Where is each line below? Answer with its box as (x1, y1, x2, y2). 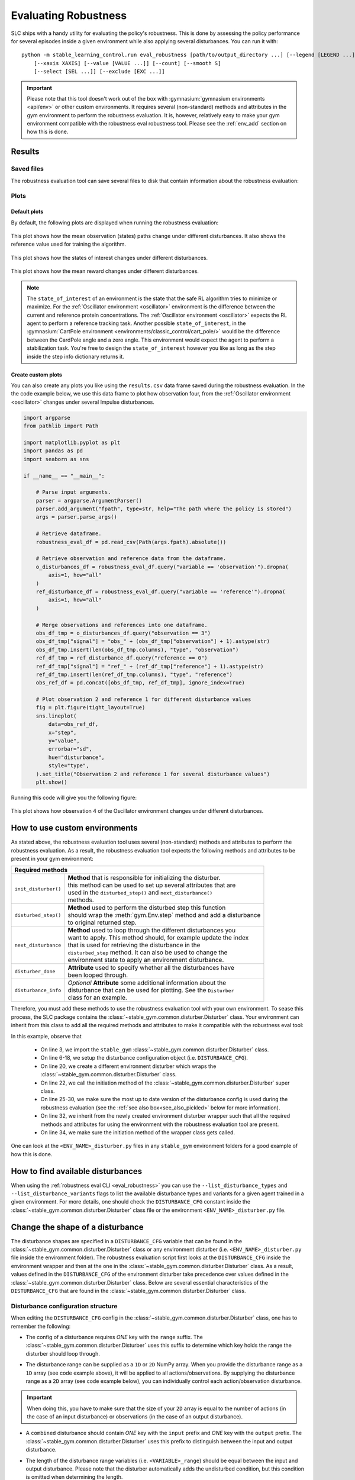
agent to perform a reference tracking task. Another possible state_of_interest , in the (27, 320, 246, 327)
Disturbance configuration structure (11, 1302, 118, 1310)
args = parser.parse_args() (35, 514, 118, 520)
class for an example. (67, 993, 127, 1002)
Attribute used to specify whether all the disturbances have (67, 964, 235, 972)
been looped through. (67, 971, 128, 979)
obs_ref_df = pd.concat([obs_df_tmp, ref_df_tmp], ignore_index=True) (35, 680, 246, 686)
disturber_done (14, 968, 56, 974)
